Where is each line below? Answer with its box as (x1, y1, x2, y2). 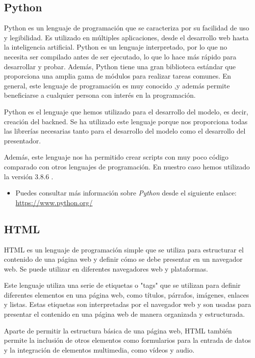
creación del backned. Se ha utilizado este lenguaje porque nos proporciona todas (4, 116, 248, 126)
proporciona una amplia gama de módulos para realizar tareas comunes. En (4, 71, 231, 81)
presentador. (4, 135, 41, 145)
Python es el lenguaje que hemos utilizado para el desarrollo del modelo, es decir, (4, 106, 249, 116)
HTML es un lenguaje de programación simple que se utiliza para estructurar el (4, 244, 244, 254)
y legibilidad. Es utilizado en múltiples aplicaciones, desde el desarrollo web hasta (4, 32, 249, 42)
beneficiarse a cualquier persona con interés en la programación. (4, 90, 196, 100)
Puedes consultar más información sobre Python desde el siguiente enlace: (15, 188, 237, 198)
